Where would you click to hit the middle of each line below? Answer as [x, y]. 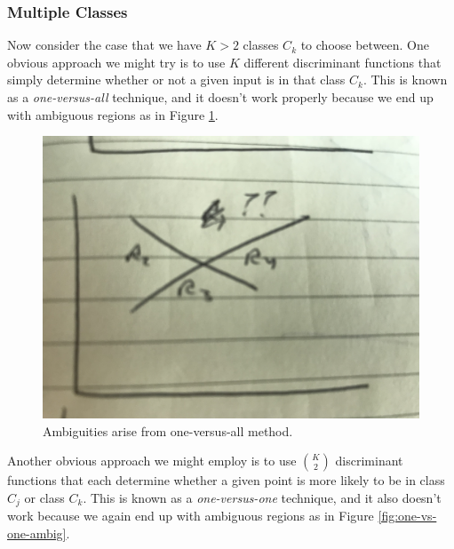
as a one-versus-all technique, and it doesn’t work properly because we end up [220, 97]
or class [44, 497]
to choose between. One [365, 45]
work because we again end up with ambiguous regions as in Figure [191, 516]
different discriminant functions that [342, 62]
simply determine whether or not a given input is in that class [176, 80]
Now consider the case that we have [104, 45]
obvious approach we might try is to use [116, 62]
